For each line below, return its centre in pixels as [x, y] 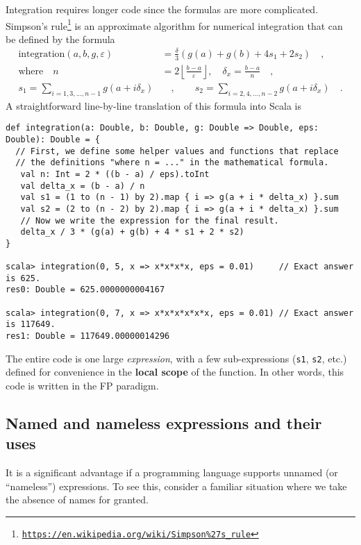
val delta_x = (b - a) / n [83, 186]
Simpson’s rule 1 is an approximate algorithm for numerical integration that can [174, 24]
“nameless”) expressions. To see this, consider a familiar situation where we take [176, 486]
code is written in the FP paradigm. [82, 385]
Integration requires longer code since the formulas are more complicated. [162, 9]
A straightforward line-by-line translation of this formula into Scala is [153, 105]
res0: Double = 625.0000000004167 [85, 290]
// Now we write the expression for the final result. [150, 220]
